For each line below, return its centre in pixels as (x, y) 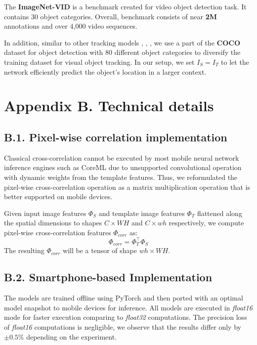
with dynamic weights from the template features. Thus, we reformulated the (121, 177)
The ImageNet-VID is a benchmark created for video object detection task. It (125, 6)
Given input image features (45, 213)
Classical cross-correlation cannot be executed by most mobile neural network (122, 157)
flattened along (219, 213)
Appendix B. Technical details (109, 106)
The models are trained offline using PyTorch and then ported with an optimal (124, 298)
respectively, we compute (206, 223)
